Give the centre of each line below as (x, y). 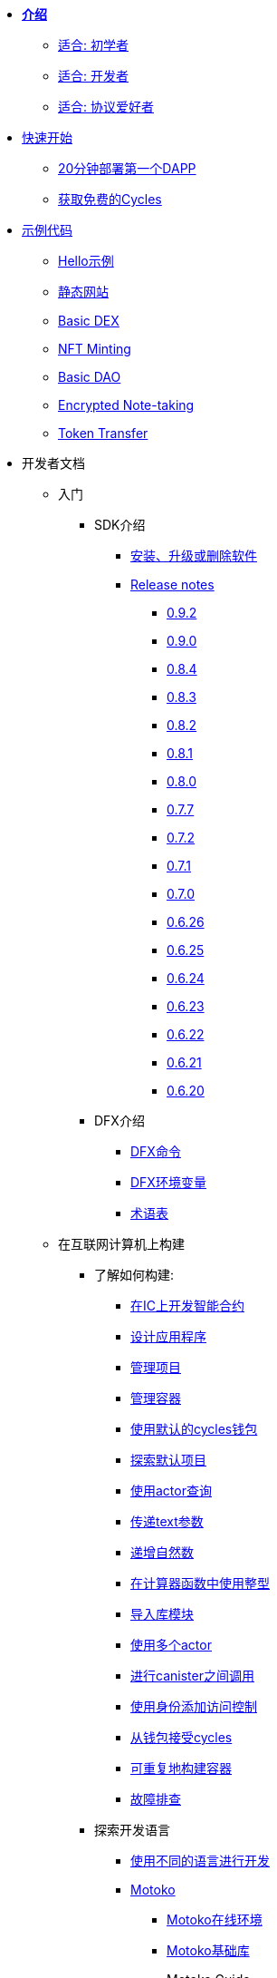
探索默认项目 (168, 1460)
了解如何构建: (134, 1275)
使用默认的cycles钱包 (194, 1429)
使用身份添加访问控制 (194, 1706)
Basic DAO (90, 377)
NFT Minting (95, 349)
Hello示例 (86, 261)
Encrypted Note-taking (126, 405)
